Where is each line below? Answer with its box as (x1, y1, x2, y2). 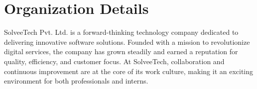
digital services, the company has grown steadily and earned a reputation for (4, 46, 238, 57)
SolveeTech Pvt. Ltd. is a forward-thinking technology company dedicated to (4, 27, 239, 37)
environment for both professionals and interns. (4, 76, 148, 86)
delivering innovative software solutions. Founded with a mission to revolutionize (4, 36, 250, 47)
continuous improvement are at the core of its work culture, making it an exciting (4, 66, 254, 76)
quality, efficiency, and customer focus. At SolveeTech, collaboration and (4, 56, 225, 66)
